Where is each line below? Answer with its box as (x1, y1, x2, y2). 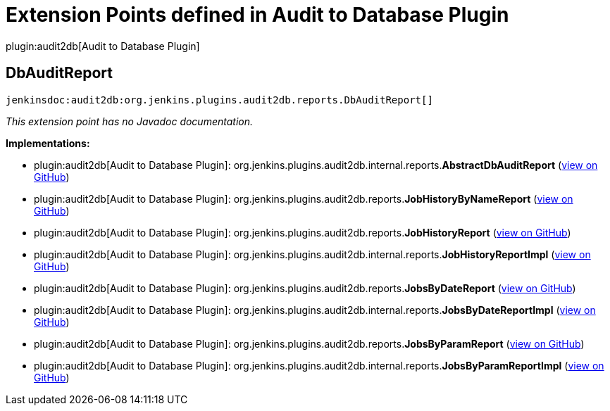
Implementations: (6, 137, 90, 149)
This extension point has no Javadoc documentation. (6, 115, 254, 127)
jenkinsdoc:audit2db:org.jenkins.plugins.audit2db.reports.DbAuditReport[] (6, 94, 433, 106)
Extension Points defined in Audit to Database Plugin (6, 3, 509, 27)
